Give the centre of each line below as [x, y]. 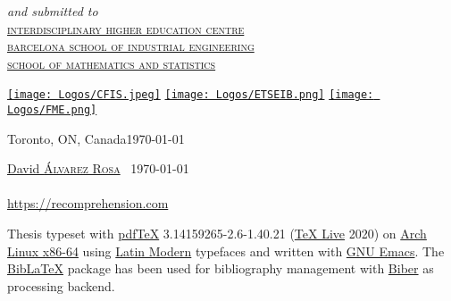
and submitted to [53, 11]
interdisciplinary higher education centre [126, 28]
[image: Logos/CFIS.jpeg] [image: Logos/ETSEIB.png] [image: [191, 95]
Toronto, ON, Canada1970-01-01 [96, 138]
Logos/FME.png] [52, 110]
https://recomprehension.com [88, 203]
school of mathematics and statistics [112, 63]
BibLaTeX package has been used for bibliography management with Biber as [221, 268]
